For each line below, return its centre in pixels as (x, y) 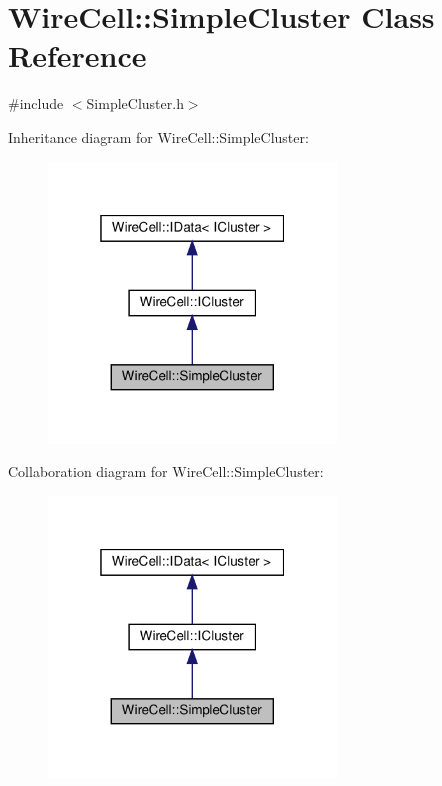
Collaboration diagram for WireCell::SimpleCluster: (166, 471)
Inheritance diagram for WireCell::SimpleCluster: (158, 136)
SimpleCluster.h (135, 103)
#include (36, 103)
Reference (77, 55)
